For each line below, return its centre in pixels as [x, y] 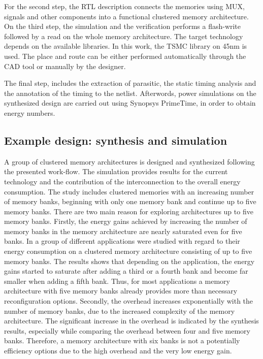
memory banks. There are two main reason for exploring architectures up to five [129, 211]
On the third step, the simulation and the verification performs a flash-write [123, 26]
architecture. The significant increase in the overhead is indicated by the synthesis [131, 321]
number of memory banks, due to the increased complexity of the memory [120, 311]
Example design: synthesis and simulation [116, 140]
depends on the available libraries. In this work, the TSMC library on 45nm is [126, 46]
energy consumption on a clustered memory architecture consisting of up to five [128, 251]
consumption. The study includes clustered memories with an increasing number [129, 191]
